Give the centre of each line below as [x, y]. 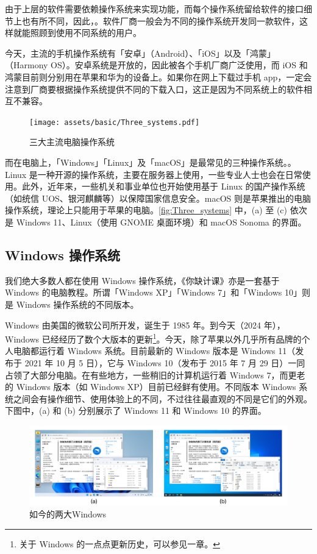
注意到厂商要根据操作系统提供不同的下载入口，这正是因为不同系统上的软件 [154, 89]
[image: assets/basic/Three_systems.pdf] [115, 122]
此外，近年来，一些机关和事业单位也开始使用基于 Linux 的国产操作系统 [163, 186]
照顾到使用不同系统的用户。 [86, 33]
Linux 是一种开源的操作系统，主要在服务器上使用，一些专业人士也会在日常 [154, 174]
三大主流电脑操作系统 [72, 142]
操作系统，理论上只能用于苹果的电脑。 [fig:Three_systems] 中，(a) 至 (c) [146, 210]
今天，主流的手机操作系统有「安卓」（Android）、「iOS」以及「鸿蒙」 [140, 53]
